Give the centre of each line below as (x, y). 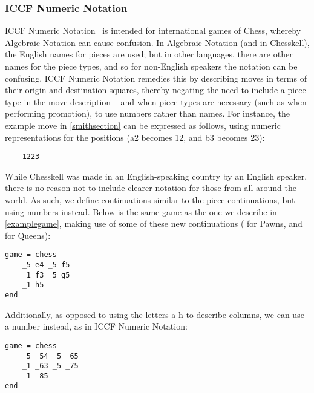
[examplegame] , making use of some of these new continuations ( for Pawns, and (154, 223)
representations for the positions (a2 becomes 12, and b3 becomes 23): (135, 137)
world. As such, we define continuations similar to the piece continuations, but (150, 200)
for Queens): (28, 235)
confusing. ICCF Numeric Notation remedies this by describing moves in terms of (156, 78)
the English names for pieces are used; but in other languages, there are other (149, 54)
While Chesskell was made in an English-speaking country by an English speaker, (156, 176)
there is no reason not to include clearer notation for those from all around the (151, 188)
